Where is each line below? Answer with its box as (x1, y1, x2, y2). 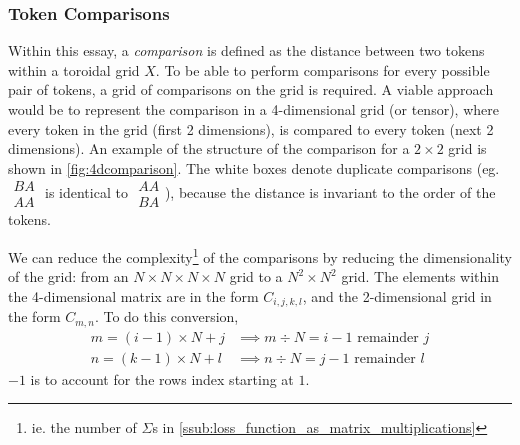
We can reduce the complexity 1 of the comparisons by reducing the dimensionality (8, 244, 512, 267)
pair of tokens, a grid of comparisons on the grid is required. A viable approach (8, 79, 494, 100)
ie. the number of (31, 417, 137, 438)
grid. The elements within (341, 266, 499, 287)
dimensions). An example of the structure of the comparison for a (8, 138, 410, 159)
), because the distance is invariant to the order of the (164, 181, 496, 202)
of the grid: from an (8, 266, 129, 287)
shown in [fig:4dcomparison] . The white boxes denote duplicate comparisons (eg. (8, 157, 500, 178)
